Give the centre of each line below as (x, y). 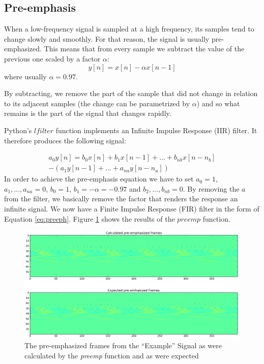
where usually (25, 76)
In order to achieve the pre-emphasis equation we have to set (99, 179)
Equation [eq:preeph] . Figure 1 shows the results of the (90, 218)
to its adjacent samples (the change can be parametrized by (97, 103)
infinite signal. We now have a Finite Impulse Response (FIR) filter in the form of (132, 208)
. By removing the (211, 188)
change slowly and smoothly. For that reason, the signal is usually (107, 38)
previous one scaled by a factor (52, 58)
